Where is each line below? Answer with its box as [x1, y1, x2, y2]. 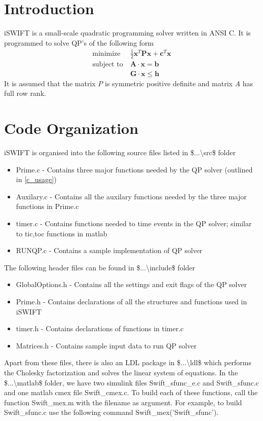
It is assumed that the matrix [4, 78, 96, 88]
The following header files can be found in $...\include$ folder [4, 262, 196, 272]
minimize [92, 50, 121, 57]
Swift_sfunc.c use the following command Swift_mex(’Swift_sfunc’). [4, 407, 218, 417]
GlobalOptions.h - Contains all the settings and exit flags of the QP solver [16, 279, 247, 290]
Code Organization [4, 118, 139, 138]
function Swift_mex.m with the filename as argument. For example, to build [4, 397, 242, 407]
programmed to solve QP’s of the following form [4, 37, 154, 48]
